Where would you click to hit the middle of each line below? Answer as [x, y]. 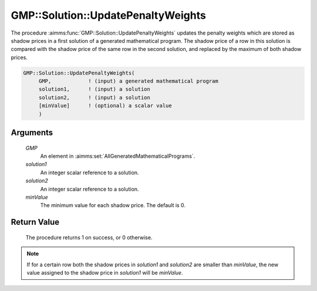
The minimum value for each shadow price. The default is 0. [113, 205]
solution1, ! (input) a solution [95, 89]
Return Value [35, 222]
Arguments [32, 133]
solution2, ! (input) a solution [95, 97]
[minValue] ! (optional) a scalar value [105, 106]
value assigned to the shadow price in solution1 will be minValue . [105, 272]
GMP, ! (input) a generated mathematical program [128, 81]
